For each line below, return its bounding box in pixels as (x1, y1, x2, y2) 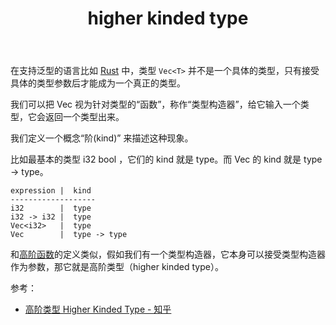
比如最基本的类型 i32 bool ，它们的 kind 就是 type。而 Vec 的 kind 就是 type (10, 153, 323, 166)
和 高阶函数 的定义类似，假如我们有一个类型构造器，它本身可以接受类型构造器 (10, 248, 326, 261)
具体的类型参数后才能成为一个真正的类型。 (10, 77, 186, 89)
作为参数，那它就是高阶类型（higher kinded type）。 (10, 261, 224, 273)
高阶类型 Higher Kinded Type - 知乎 (24, 303, 172, 316)
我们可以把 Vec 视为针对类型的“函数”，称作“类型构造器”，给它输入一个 (10, 98, 301, 111)
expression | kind (10, 186, 92, 196)
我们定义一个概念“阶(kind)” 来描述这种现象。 (10, 132, 194, 144)
